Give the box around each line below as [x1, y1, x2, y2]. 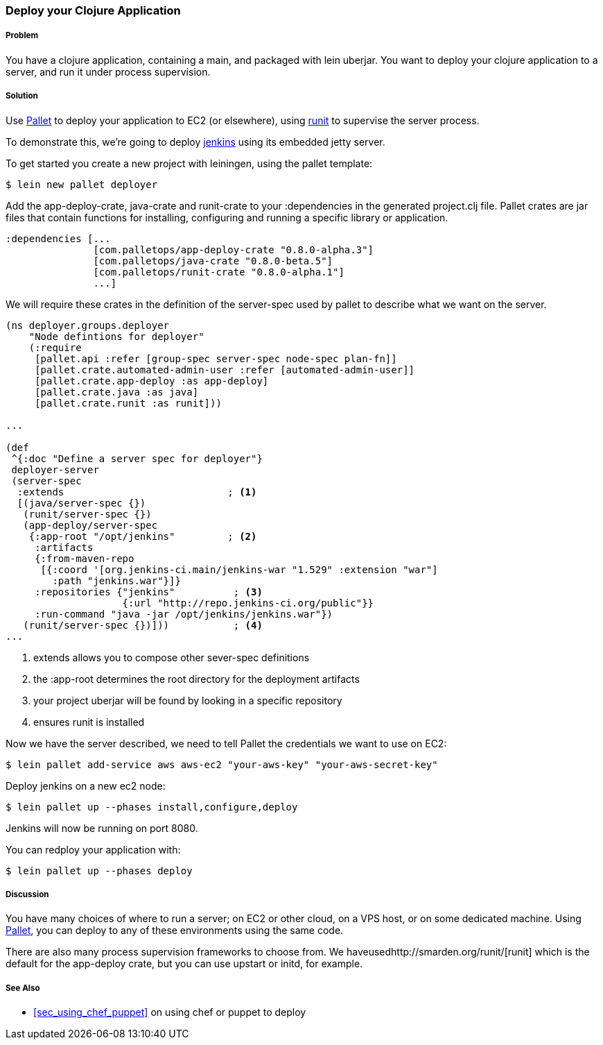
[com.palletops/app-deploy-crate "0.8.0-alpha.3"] [93, 244, 374, 255]
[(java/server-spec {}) [17, 497, 146, 509]
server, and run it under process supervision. [6, 65, 211, 78]
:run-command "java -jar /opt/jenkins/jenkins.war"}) [35, 608, 333, 620]
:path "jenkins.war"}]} [52, 575, 181, 586]
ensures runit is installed [33, 715, 145, 728]
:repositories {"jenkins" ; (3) [35, 586, 263, 597]
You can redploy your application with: [6, 843, 181, 856]
